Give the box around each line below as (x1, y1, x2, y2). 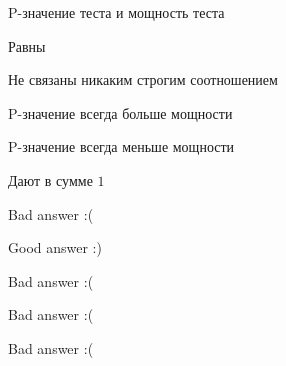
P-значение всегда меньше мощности (8, 136, 235, 157)
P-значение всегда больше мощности (8, 102, 233, 123)
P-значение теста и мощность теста (8, 2, 225, 22)
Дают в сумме (8, 169, 93, 190)
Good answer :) (8, 237, 102, 258)
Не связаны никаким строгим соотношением (8, 69, 278, 90)
